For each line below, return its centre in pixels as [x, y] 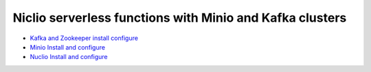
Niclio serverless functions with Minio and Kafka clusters [180, 18]
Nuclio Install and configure [69, 57]
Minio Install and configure [68, 47]
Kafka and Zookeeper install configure [84, 38]
